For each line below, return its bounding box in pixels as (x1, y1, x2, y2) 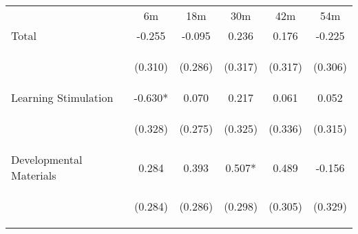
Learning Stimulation (11, 89, 114, 105)
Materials (11, 167, 56, 183)
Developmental (11, 151, 83, 167)
